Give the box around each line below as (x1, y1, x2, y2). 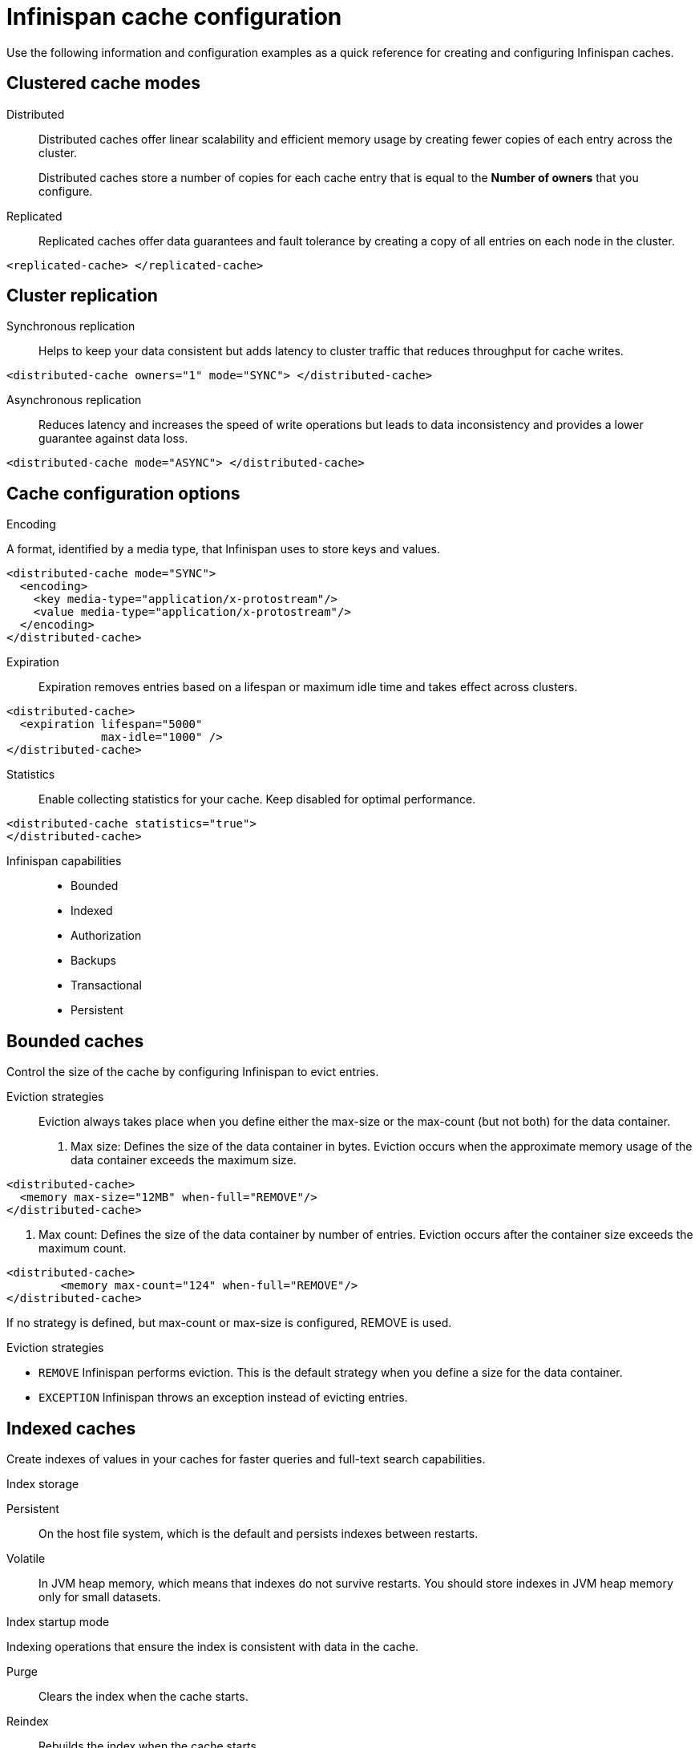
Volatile (6, 1551, 46, 1565)
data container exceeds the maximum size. (71, 1153, 297, 1167)
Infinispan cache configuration (6, 3, 342, 30)
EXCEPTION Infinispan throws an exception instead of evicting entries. (38, 1390, 408, 1405)
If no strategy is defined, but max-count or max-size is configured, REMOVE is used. (6, 1316, 452, 1330)
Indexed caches (6, 1418, 136, 1438)
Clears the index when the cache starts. (38, 1689, 248, 1703)
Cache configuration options (6, 483, 240, 504)
